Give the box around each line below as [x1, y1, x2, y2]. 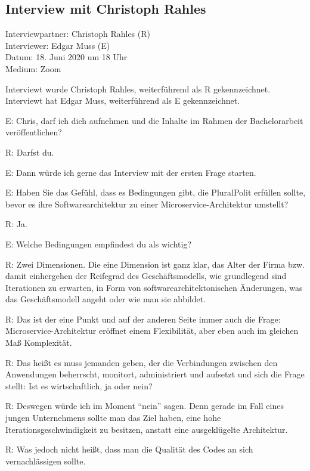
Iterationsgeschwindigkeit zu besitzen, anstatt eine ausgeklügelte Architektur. [5, 423, 288, 435]
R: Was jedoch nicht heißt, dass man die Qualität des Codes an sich [5, 443, 253, 455]
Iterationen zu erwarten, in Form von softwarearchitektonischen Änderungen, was [5, 281, 303, 293]
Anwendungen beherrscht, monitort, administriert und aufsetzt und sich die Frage [5, 368, 305, 380]
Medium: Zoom [5, 62, 61, 75]
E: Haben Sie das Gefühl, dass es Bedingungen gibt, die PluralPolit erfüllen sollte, [5, 186, 306, 199]
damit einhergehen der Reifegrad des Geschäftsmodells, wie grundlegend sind [5, 269, 287, 282]
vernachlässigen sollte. [5, 454, 86, 467]
